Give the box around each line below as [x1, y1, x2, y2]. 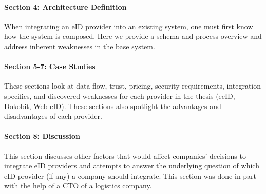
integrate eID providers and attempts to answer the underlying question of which [4, 160, 259, 171]
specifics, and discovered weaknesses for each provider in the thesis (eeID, [4, 90, 235, 101]
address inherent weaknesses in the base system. [4, 40, 155, 51]
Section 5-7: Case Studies [4, 61, 96, 72]
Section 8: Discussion [4, 131, 80, 141]
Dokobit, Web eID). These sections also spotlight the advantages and [4, 100, 221, 111]
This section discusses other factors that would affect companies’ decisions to [4, 150, 246, 161]
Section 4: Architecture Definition [4, 1, 127, 12]
